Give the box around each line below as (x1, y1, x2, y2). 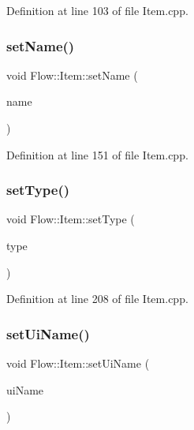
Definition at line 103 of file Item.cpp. (6, 2, 188, 18)
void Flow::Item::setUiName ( (6, 355, 150, 371)
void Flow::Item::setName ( (6, 66, 138, 83)
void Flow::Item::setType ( (6, 211, 135, 227)
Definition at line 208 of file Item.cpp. (6, 290, 188, 307)
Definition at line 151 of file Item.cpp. (6, 146, 188, 163)
